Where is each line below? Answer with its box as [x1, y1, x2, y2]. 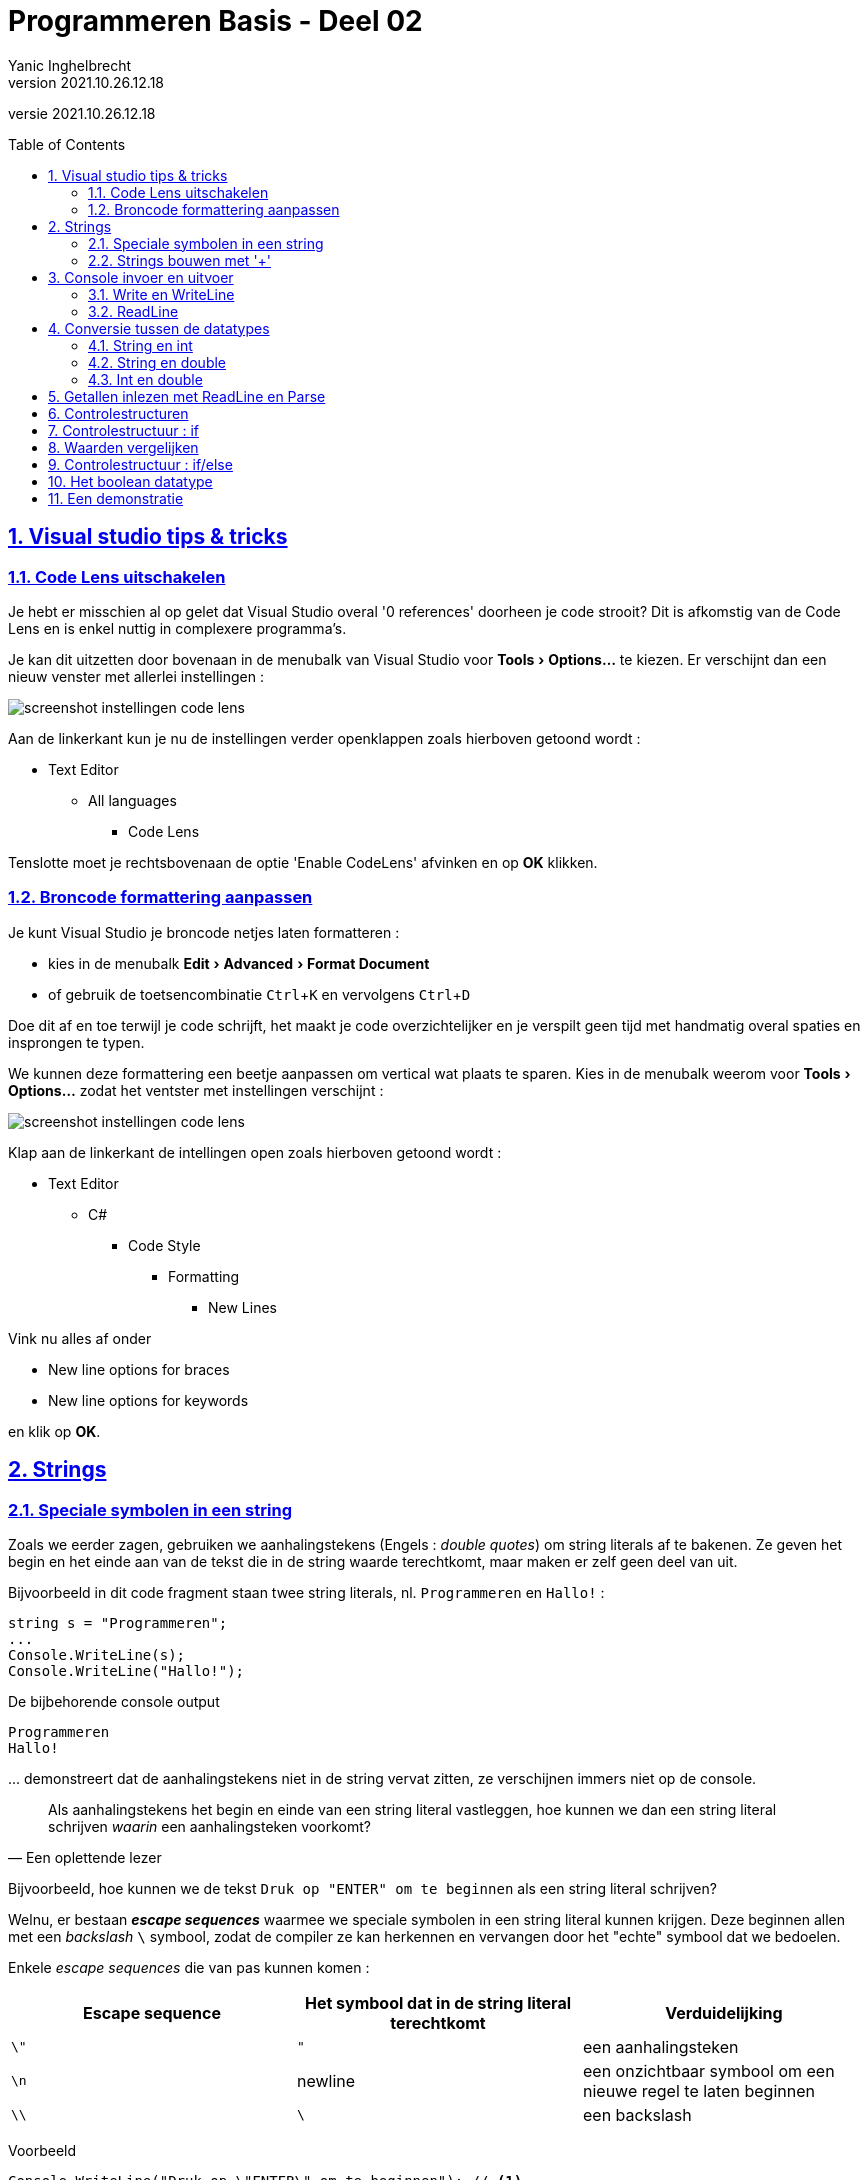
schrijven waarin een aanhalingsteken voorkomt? [48, 1817, 371, 1835]
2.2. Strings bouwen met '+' [88, 251, 272, 269]
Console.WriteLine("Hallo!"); [8, 1662, 245, 1679]
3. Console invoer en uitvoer [48, 268, 234, 286]
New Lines [208, 1298, 277, 1316]
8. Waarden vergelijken [48, 438, 199, 456]
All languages [88, 791, 177, 809]
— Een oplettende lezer [8, 1848, 162, 1866]
